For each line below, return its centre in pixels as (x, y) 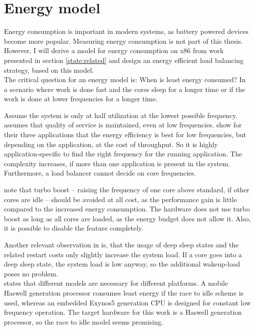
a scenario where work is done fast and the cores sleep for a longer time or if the (125, 89)
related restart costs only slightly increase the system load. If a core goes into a (123, 254)
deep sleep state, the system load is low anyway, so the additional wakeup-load (122, 264)
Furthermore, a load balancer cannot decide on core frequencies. (100, 173)
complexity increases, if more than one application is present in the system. (117, 163)
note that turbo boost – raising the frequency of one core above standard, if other (127, 190)
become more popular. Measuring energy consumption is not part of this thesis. (124, 41)
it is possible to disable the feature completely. (74, 228)
